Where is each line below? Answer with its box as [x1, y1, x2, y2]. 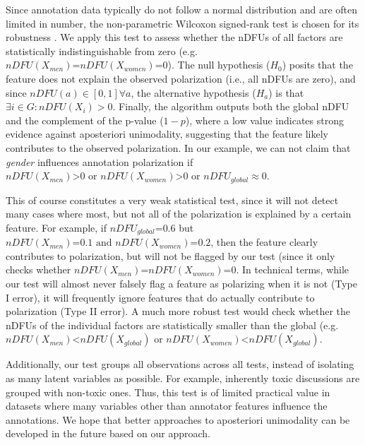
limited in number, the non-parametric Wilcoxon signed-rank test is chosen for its [6, 16, 359, 30]
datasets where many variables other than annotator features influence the [6, 398, 328, 413]
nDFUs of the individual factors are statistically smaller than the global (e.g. [6, 317, 339, 332]
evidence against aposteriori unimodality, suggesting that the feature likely [6, 126, 329, 141]
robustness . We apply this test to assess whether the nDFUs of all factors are [6, 30, 343, 44]
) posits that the [282, 57, 353, 72]
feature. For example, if [6, 220, 107, 235]
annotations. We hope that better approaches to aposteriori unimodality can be [6, 412, 350, 427]
